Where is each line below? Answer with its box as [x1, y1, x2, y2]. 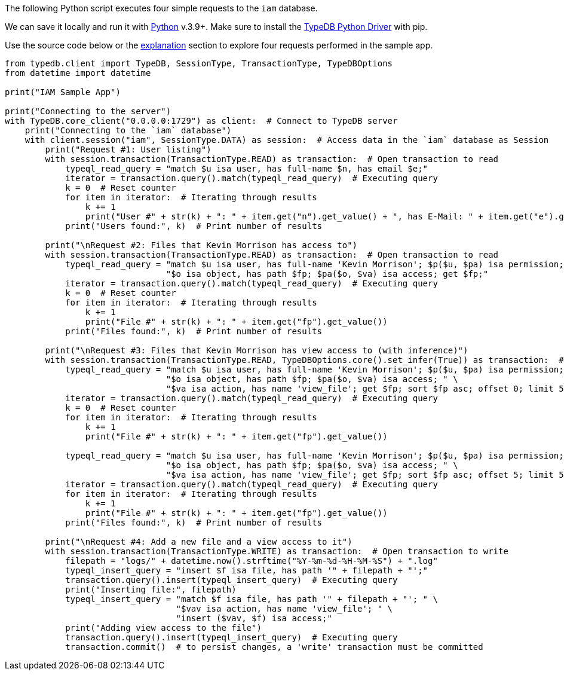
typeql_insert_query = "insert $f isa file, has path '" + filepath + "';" [65, 566, 428, 575]
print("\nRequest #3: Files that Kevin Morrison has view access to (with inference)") [45, 346, 468, 355]
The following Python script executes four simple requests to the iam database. [5, 3, 318, 13]
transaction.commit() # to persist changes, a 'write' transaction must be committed [65, 642, 483, 652]
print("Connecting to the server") [5, 106, 171, 116]
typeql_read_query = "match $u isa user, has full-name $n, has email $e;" [65, 164, 428, 173]
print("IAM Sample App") [5, 87, 121, 97]
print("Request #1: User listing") [45, 145, 211, 154]
